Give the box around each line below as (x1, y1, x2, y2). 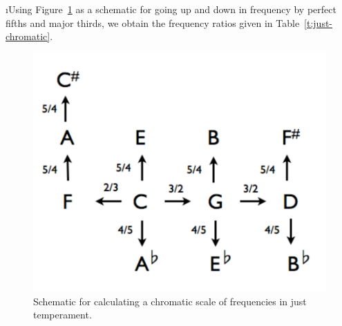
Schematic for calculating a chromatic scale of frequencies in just (33, 294, 307, 308)
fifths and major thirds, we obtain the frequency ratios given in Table (6, 15, 300, 30)
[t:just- (304, 15, 333, 30)
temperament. (33, 307, 92, 322)
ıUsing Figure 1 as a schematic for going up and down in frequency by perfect (6, 2, 336, 16)
